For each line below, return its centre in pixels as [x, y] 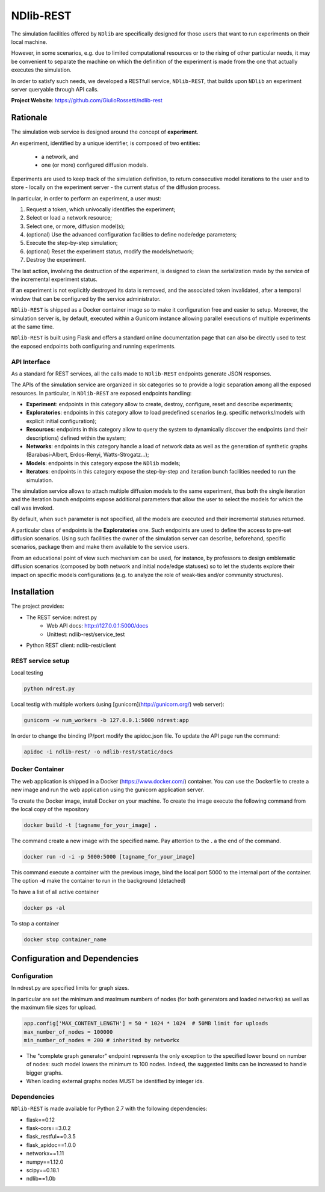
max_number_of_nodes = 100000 [68, 1032]
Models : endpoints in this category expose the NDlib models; [103, 463]
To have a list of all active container [55, 892]
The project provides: [38, 606]
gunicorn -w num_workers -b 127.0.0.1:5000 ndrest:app [106, 720]
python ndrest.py [49, 689]
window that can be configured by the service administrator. [86, 298]
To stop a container [35, 923]
